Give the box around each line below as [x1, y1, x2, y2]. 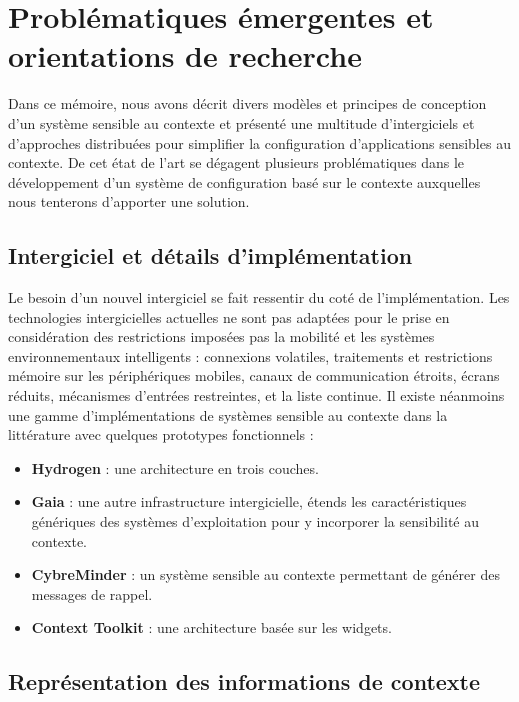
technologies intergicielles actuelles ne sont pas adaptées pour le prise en [8, 306, 450, 327]
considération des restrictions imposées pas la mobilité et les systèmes [8, 326, 435, 347]
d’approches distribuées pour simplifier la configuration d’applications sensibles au [8, 132, 511, 153]
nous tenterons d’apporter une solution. [8, 191, 250, 212]
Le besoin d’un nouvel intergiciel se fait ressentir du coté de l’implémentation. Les [8, 287, 510, 308]
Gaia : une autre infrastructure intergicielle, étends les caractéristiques [31, 491, 467, 512]
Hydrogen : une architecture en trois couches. [31, 457, 319, 478]
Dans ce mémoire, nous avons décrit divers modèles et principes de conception [8, 93, 487, 114]
